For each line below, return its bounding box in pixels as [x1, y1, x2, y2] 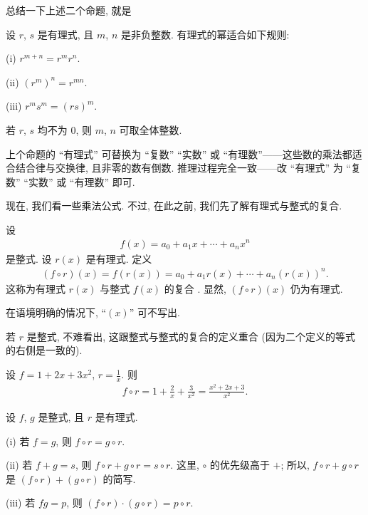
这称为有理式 [6, 281, 65, 296]
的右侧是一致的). [6, 343, 83, 358]
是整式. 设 [6, 251, 52, 266]
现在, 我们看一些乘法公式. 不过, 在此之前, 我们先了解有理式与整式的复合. [6, 198, 342, 213]
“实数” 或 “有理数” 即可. [23, 174, 135, 189]
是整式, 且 [38, 409, 85, 424]
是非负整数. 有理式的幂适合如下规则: [120, 26, 290, 41]
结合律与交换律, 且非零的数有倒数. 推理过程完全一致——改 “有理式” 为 [15, 160, 343, 175]
